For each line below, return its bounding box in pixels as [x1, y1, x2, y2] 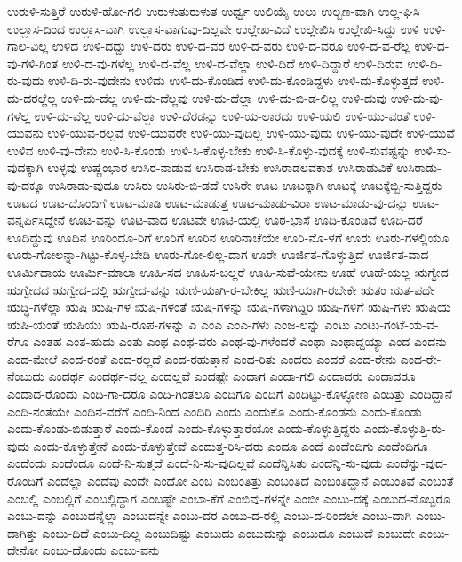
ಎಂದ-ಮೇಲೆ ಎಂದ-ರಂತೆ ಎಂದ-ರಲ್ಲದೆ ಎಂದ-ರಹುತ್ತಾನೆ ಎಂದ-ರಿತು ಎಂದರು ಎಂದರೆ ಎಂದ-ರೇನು [7, 349, 397, 368]
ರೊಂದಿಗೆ [7, 471, 44, 490]
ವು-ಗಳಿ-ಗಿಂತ [7, 53, 59, 72]
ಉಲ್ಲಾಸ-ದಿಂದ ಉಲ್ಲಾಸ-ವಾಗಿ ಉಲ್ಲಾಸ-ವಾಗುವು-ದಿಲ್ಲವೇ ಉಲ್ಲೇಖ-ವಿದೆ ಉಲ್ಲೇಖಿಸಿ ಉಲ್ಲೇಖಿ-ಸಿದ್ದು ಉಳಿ [7, 19, 419, 37]
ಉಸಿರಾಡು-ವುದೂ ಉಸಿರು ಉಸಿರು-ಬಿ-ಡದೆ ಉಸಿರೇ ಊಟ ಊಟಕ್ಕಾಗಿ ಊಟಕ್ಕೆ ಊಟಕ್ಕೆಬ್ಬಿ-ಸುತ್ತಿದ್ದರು [48, 175, 442, 194]
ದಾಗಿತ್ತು [7, 523, 38, 542]
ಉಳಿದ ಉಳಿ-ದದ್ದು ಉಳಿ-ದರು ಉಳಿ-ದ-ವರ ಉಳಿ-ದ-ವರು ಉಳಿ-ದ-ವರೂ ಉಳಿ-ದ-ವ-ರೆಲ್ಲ [52, 36, 410, 55]
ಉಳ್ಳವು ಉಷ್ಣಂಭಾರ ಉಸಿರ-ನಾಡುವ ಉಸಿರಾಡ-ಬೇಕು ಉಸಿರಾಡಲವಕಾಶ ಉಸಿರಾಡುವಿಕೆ [47, 158, 393, 177]
